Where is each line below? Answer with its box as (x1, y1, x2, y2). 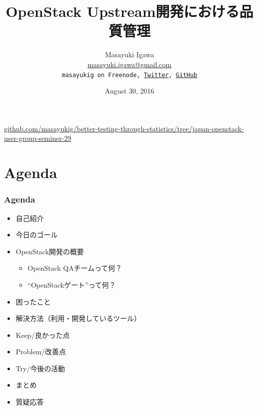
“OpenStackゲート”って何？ (27, 279, 116, 290)
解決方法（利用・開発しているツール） (15, 313, 141, 323)
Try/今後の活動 (15, 363, 65, 373)
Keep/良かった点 (15, 329, 70, 340)
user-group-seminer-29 (4, 133, 71, 143)
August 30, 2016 (105, 86, 154, 96)
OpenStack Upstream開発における (5, 1, 240, 21)
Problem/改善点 (15, 346, 66, 357)
